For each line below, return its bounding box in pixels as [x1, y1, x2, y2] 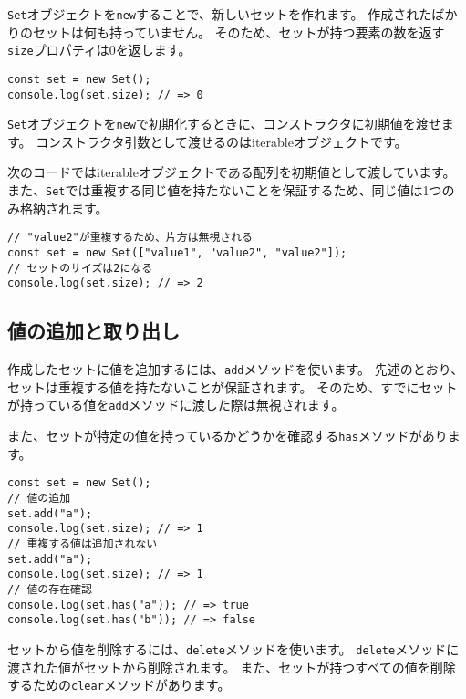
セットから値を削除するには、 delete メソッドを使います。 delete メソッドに [7, 639, 460, 658]
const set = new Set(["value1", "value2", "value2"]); [7, 245, 347, 259]
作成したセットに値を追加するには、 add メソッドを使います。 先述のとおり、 [7, 360, 464, 379]
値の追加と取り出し [7, 317, 180, 345]
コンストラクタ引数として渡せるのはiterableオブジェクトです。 [36, 131, 408, 151]
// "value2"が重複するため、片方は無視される [7, 231, 253, 245]
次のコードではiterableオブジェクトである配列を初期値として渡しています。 [7, 162, 456, 182]
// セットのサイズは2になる [7, 261, 153, 275]
